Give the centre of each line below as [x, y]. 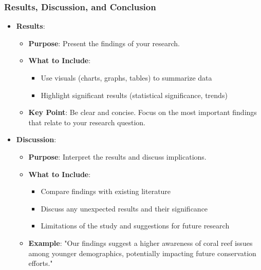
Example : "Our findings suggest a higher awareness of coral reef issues [141, 243]
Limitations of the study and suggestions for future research [135, 226]
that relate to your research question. [87, 122]
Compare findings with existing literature [106, 191]
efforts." [41, 263]
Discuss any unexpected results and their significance [124, 208]
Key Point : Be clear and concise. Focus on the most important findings [143, 112]
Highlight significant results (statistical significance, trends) [134, 95]
